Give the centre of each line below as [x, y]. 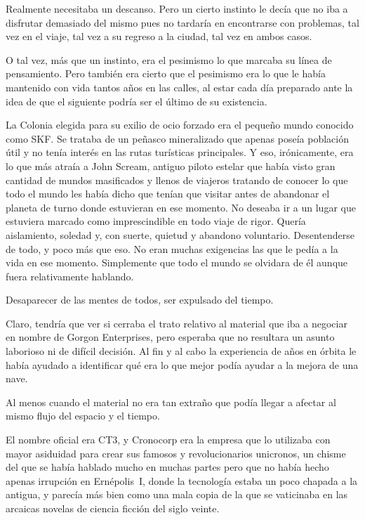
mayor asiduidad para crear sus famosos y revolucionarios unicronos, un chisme [176, 453]
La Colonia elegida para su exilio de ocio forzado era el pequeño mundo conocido [180, 125]
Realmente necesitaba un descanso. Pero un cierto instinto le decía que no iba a [177, 8]
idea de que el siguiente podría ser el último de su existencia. [137, 101]
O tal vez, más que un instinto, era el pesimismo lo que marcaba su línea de [169, 59]
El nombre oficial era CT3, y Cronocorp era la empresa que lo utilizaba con [168, 440]
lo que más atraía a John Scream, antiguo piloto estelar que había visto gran [171, 165]
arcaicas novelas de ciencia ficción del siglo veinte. [113, 508]
